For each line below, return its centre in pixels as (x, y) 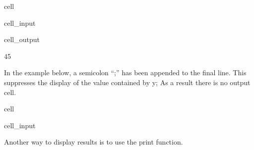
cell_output (22, 39)
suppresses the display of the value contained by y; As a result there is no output (127, 82)
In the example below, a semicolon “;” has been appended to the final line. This (125, 73)
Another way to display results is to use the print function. (94, 142)
